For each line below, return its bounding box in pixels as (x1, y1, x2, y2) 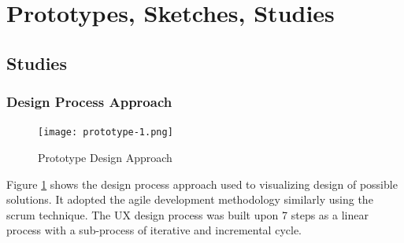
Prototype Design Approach (38, 149, 172, 166)
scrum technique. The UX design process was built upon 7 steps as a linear (6, 206, 369, 223)
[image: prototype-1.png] (38, 127, 173, 138)
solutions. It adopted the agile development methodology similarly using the (6, 191, 373, 208)
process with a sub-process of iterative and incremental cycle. (6, 222, 302, 238)
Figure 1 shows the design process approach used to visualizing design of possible (6, 175, 398, 192)
